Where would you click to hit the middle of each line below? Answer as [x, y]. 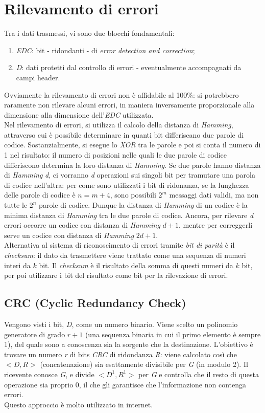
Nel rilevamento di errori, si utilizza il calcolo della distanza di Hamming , [119, 125]
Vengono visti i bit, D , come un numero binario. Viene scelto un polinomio [121, 324]
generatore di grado [35, 334]
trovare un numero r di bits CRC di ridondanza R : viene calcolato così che [121, 354]
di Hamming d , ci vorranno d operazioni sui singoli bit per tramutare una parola [130, 175]
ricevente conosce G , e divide [49, 374]
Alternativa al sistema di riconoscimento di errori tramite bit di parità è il [119, 245]
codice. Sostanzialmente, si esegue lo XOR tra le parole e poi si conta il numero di [132, 145]
